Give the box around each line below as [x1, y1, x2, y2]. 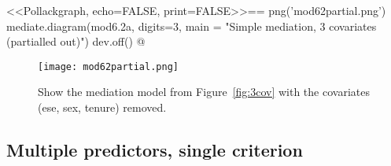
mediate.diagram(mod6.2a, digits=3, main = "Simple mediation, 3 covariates [6, 17, 377, 34]
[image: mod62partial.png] [38, 61, 179, 72]
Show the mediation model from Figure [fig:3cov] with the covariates [38, 83, 370, 100]
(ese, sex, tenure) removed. [38, 99, 167, 116]
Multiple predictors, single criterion [6, 138, 303, 162]
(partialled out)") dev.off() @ [6, 33, 146, 50]
